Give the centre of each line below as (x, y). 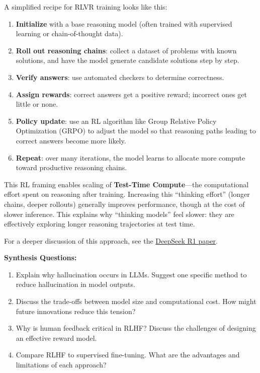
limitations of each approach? (61, 365)
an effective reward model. (56, 338)
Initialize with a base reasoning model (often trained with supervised (124, 23)
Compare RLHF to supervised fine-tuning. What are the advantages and (128, 355)
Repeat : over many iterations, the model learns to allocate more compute (131, 157)
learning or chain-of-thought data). (69, 33)
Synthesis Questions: (40, 257)
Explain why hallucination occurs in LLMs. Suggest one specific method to (131, 274)
